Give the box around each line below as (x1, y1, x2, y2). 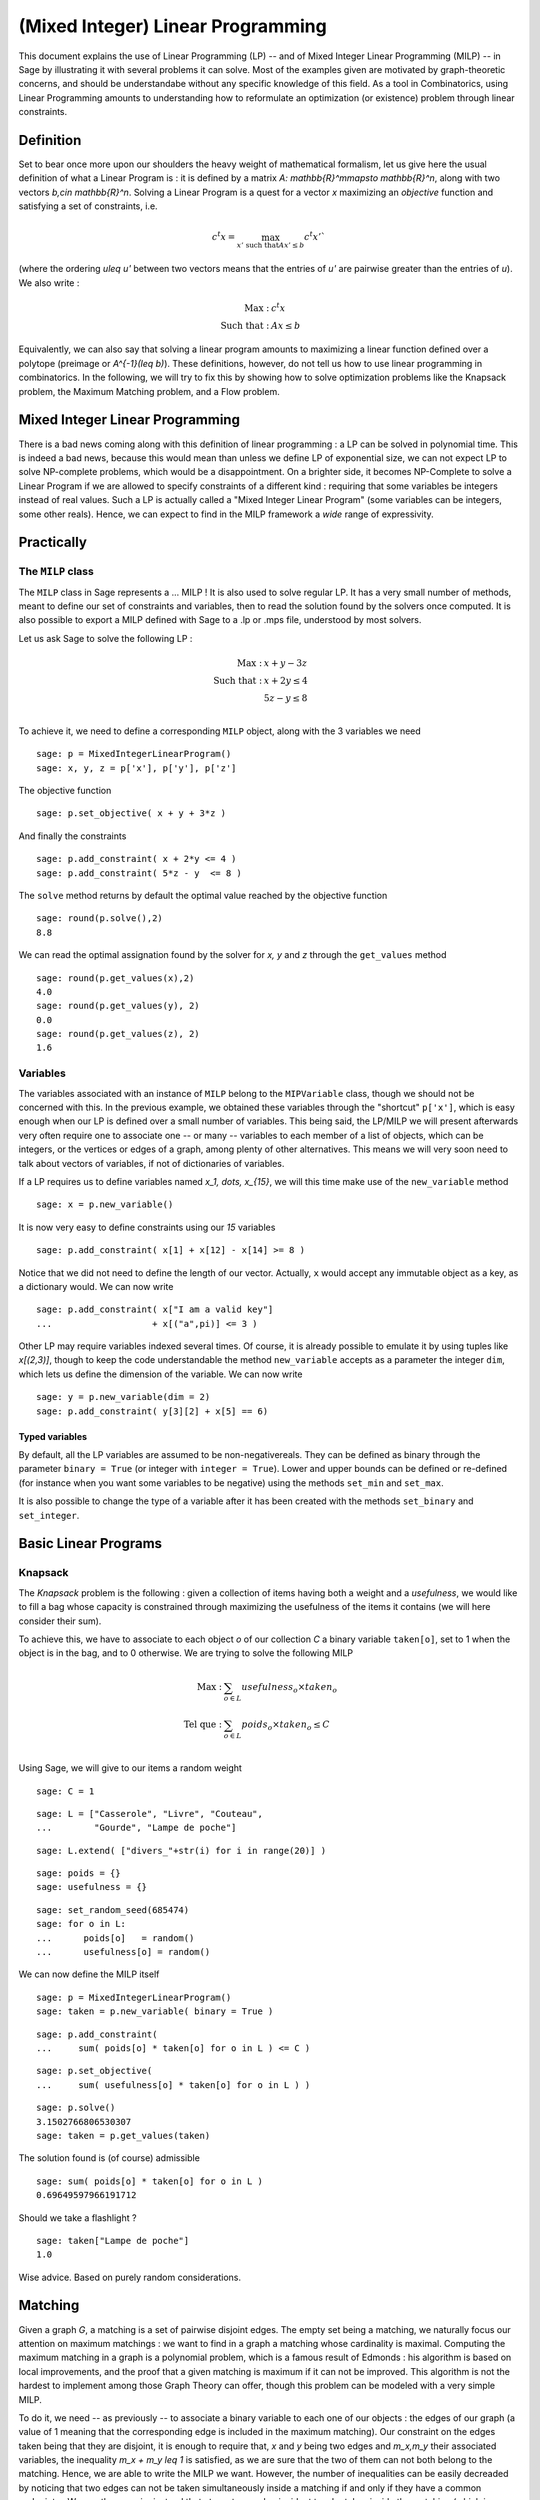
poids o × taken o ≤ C (241, 1719, 330, 1733)
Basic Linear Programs (18, 1535, 163, 1552)
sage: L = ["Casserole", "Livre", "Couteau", (36, 1808, 264, 1819)
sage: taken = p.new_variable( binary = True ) (36, 2006, 274, 2017)
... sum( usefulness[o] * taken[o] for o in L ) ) (36, 2079, 311, 2090)
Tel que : (183, 1719, 223, 1730)
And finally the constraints (18, 830, 127, 842)
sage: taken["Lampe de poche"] (36, 2235, 190, 2246)
